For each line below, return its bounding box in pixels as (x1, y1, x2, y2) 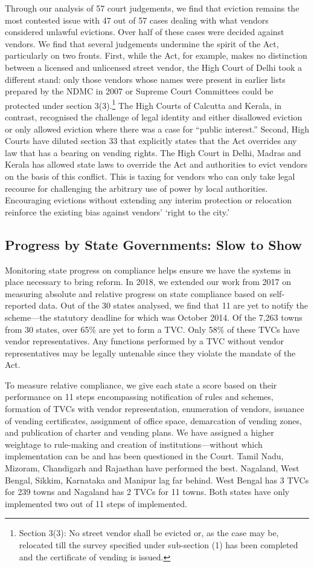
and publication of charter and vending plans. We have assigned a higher (5, 426, 274, 439)
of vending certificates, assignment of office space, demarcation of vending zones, (5, 414, 302, 427)
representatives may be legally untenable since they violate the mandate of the (5, 346, 296, 359)
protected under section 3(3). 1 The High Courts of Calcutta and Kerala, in (5, 97, 282, 111)
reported (5, 299, 36, 312)
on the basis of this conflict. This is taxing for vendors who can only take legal (5, 169, 295, 182)
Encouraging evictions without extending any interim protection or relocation (5, 194, 292, 206)
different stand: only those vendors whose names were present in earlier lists (5, 73, 286, 85)
